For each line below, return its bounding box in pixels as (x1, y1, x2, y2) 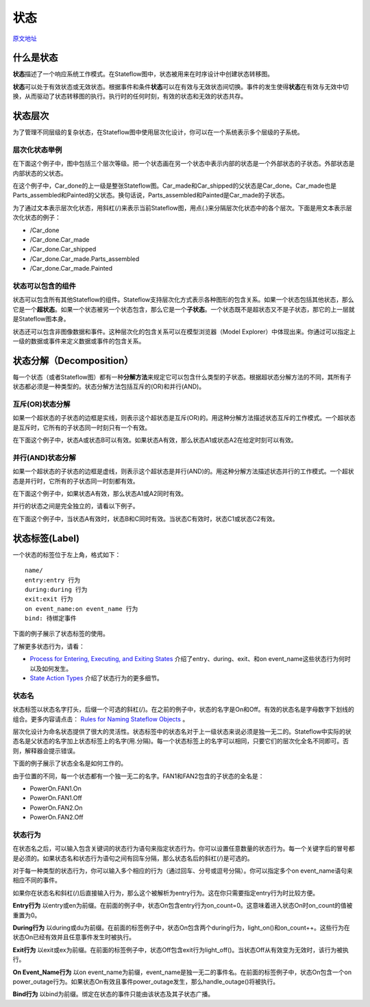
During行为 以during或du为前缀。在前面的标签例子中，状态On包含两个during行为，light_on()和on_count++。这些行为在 (12, 923, 351, 932)
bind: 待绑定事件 (25, 614, 77, 623)
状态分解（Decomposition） (12, 355, 134, 366)
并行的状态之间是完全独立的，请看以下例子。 (12, 502, 139, 510)
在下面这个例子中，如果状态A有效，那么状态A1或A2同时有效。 (12, 490, 188, 498)
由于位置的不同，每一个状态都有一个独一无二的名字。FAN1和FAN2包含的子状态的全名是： (12, 771, 264, 780)
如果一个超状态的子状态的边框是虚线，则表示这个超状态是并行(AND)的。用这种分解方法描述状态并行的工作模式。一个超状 (12, 467, 354, 475)
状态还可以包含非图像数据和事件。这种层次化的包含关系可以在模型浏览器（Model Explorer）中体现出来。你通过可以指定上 (12, 327, 356, 336)
